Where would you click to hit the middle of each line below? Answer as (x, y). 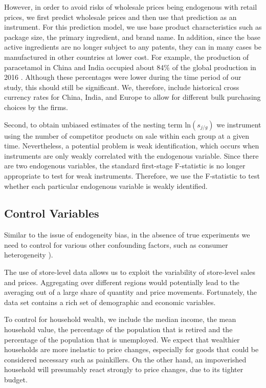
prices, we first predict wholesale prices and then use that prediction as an (120, 17)
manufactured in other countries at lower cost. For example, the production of (127, 57)
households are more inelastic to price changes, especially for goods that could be (131, 349)
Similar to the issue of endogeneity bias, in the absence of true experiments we (127, 235)
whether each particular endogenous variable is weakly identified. (106, 186)
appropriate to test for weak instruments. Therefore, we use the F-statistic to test (132, 175)
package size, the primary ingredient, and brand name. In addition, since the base (132, 37)
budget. (16, 380)
